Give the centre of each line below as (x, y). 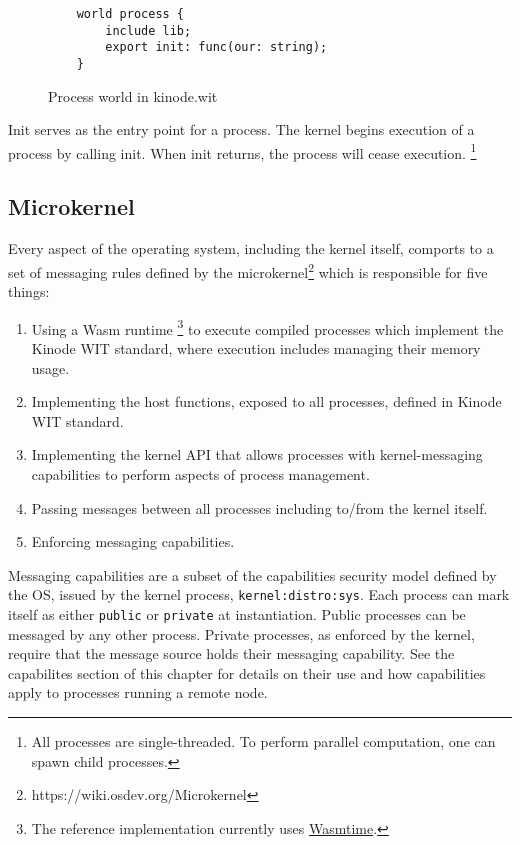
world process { (130, 14)
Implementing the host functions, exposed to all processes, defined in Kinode (266, 401)
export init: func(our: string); (216, 47)
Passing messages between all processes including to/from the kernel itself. (259, 507)
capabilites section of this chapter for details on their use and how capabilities (247, 672)
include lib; (148, 30)
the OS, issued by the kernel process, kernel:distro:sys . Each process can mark (259, 594)
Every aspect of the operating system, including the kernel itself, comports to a (251, 248)
